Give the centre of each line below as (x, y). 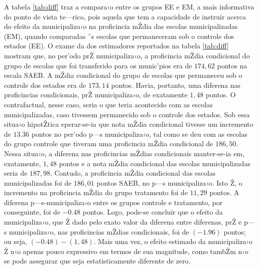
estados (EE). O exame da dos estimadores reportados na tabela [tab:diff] (116, 46)
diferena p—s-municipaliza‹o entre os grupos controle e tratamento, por (113, 202)
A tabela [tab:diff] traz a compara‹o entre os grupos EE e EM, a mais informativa (129, 6)
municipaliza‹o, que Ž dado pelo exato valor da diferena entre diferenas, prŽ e (123, 222)
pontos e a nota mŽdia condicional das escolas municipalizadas (155, 163)
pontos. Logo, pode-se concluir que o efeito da (153, 212)
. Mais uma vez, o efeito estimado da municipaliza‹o (173, 241)
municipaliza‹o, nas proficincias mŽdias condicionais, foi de (99, 231)
